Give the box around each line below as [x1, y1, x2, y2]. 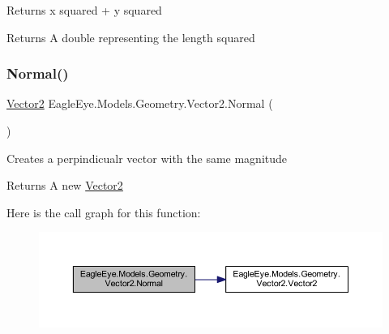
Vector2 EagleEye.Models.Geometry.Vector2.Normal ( [6, 95, 273, 112]
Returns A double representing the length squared [6, 28, 255, 45]
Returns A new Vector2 [6, 177, 123, 194]
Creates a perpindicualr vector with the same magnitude [6, 149, 288, 166]
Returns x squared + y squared [6, 2, 162, 18]
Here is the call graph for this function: [6, 203, 201, 221]
